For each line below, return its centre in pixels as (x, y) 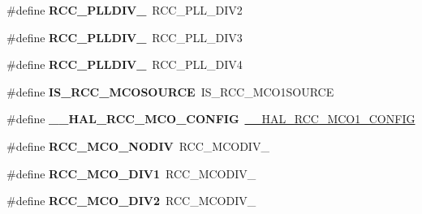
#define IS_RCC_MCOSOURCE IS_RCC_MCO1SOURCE (170, 91)
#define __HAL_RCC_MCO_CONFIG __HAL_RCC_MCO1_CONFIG (211, 119)
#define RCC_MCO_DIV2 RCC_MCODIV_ (131, 201)
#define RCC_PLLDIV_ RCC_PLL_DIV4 (125, 64)
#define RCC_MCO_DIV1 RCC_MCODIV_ (131, 173)
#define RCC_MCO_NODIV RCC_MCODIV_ (138, 146)
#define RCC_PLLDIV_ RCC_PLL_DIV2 (125, 10)
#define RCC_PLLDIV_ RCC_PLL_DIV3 (125, 37)
